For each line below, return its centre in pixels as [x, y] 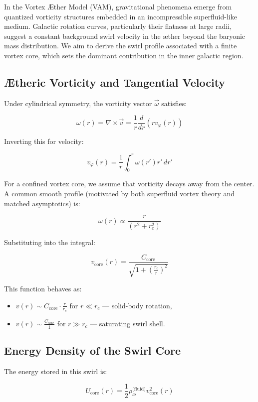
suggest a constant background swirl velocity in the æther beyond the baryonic [125, 36]
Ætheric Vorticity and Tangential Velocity [115, 82]
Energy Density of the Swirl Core [93, 350]
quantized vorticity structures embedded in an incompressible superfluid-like [121, 16]
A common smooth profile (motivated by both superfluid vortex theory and [119, 193]
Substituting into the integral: [50, 242]
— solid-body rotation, [137, 305]
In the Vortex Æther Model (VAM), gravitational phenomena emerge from [118, 6]
